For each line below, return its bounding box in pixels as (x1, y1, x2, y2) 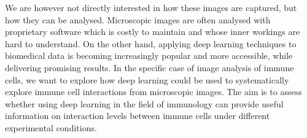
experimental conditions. (5, 121, 97, 134)
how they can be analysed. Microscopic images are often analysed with (5, 13, 271, 26)
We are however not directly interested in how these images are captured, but (5, 1, 297, 13)
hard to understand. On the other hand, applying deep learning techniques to (5, 37, 297, 50)
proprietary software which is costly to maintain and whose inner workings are (5, 25, 300, 38)
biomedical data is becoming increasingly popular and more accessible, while (5, 49, 293, 62)
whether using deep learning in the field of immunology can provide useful (5, 97, 284, 110)
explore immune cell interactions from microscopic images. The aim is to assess (5, 85, 302, 98)
